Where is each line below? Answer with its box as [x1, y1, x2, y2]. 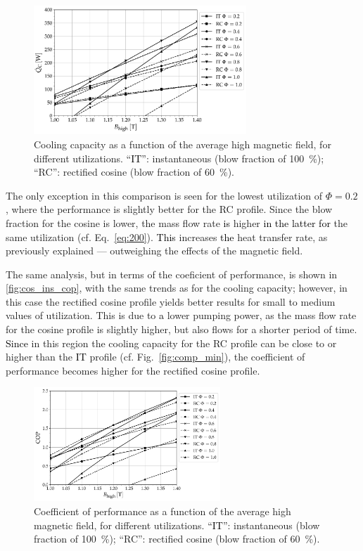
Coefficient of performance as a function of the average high [34, 504, 291, 519]
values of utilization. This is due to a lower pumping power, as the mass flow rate [6, 308, 357, 323]
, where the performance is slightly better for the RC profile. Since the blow [6, 202, 333, 216]
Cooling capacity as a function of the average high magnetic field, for [34, 136, 331, 151]
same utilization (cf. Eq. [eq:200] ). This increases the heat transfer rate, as [6, 229, 328, 244]
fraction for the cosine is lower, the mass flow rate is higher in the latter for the [6, 215, 348, 230]
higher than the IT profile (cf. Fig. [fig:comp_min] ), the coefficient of [6, 349, 305, 364]
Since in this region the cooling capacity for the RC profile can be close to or [6, 335, 337, 350]
